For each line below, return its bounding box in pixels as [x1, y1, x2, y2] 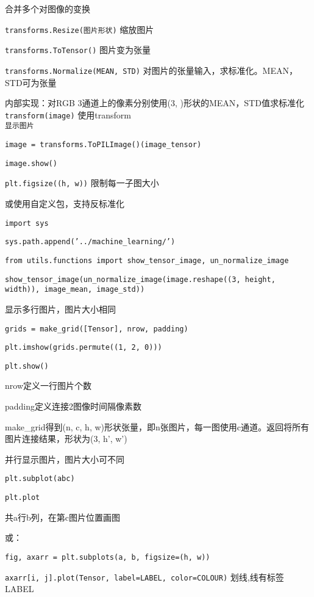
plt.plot [5, 493, 40, 502]
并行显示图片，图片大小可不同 [5, 452, 124, 465]
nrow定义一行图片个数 [5, 379, 91, 392]
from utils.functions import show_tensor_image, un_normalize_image [5, 256, 289, 265]
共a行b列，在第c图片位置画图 [5, 510, 120, 523]
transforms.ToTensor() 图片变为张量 [5, 43, 151, 56]
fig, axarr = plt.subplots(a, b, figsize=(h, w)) [5, 552, 210, 562]
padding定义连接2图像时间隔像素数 [5, 400, 142, 413]
